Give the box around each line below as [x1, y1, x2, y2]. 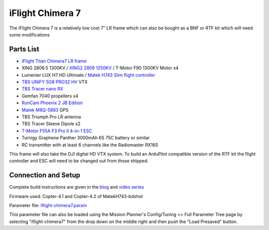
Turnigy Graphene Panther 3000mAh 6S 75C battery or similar [21, 135, 150, 141]
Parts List [9, 45, 39, 53]
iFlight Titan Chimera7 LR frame [21, 58, 87, 64]
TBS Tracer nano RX [21, 86, 64, 92]
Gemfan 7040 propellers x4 [21, 93, 79, 99]
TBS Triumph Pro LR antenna [21, 114, 81, 120]
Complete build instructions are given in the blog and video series [9, 184, 144, 190]
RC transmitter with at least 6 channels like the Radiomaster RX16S [21, 142, 158, 148]
